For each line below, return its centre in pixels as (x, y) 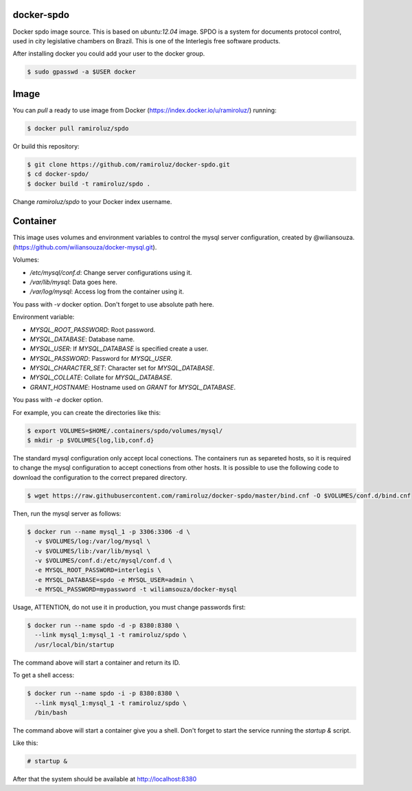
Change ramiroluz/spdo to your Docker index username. (92, 201)
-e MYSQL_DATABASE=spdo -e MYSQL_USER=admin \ (114, 580)
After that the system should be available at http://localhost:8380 (105, 779)
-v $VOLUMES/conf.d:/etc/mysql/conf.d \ (103, 560)
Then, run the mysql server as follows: (67, 513)
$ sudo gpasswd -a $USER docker (82, 72)
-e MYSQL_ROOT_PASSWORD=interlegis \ (98, 570)
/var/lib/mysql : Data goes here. (74, 282)
